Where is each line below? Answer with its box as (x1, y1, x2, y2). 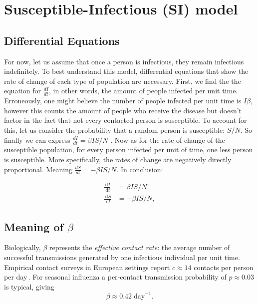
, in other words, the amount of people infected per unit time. (49, 85, 238, 96)
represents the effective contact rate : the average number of (49, 242, 230, 253)
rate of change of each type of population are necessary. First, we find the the (4, 75, 241, 86)
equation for (4, 85, 41, 96)
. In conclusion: (116, 164, 163, 174)
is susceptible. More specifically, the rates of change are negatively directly (4, 154, 232, 164)
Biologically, (4, 242, 41, 253)
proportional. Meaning (4, 164, 73, 174)
